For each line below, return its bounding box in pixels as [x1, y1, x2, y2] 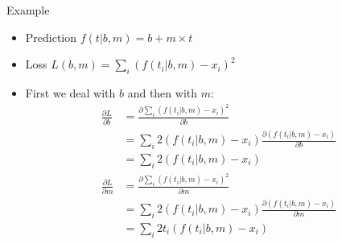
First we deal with [25, 84, 116, 101]
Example [6, 2, 50, 18]
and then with [127, 84, 198, 101]
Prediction [25, 28, 77, 45]
